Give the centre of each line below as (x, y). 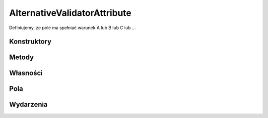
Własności (26, 73)
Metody (22, 58)
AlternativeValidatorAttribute (70, 13)
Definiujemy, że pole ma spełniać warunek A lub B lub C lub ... (72, 28)
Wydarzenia (29, 104)
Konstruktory (30, 42)
